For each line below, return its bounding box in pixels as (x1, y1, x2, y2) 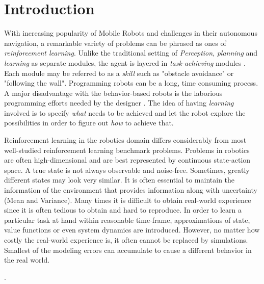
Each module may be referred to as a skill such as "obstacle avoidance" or (4, 67, 234, 78)
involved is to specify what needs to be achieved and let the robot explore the (4, 107, 246, 118)
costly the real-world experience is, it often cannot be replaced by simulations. (4, 235, 248, 245)
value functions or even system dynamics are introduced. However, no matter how (4, 224, 260, 235)
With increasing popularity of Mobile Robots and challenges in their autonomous (4, 28, 257, 38)
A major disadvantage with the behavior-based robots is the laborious (4, 87, 223, 98)
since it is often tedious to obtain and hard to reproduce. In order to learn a (4, 204, 242, 215)
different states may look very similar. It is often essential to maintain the (4, 174, 235, 185)
